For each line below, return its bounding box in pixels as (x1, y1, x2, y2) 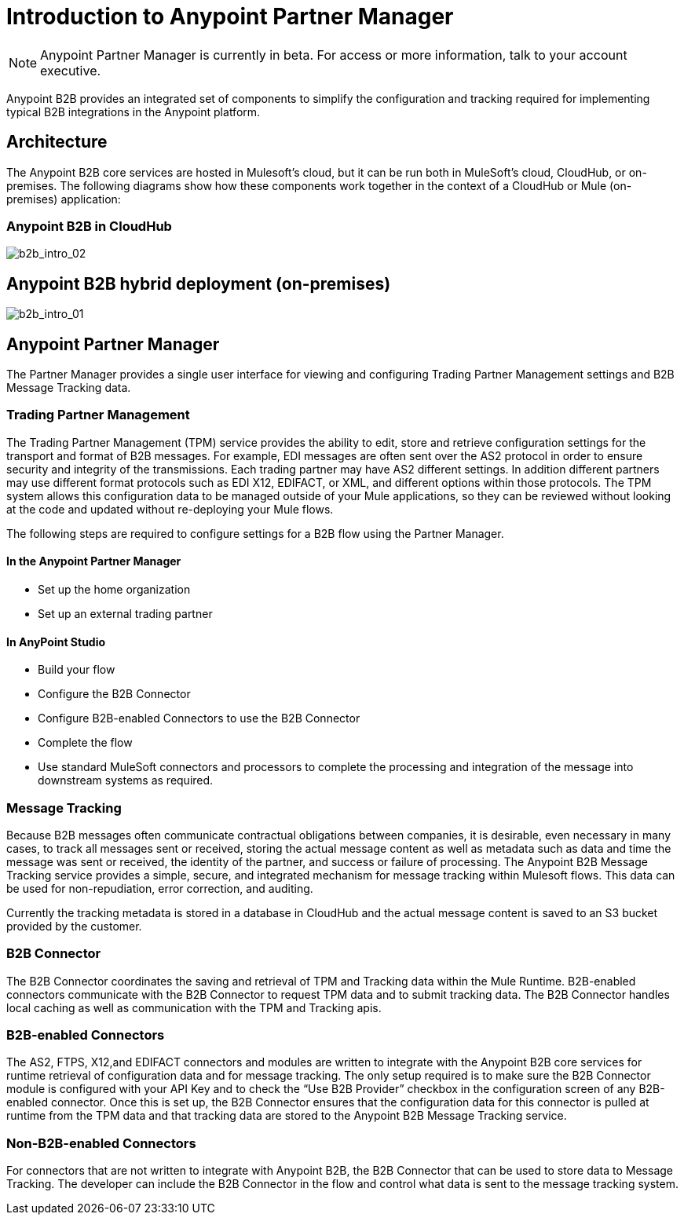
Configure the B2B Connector (38, 687, 191, 701)
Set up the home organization (38, 583, 191, 596)
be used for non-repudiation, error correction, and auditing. (6, 881, 313, 895)
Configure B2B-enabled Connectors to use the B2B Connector (38, 711, 360, 726)
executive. (40, 62, 101, 79)
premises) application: (6, 192, 121, 206)
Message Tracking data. (6, 381, 131, 395)
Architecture (6, 132, 108, 152)
